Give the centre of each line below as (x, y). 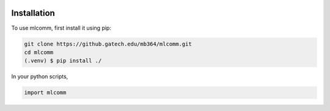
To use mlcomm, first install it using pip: (61, 28)
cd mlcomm (39, 52)
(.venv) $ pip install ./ (63, 61)
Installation (33, 13)
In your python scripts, (40, 76)
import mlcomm (45, 93)
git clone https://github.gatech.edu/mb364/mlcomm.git (108, 44)
